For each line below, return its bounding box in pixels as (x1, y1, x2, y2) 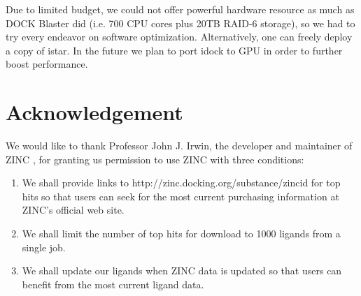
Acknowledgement (6, 98, 183, 126)
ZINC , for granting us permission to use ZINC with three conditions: (6, 151, 304, 166)
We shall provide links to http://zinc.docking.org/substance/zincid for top (22, 175, 341, 190)
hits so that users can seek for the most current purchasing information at (22, 188, 339, 203)
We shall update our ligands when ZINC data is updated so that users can (22, 263, 342, 278)
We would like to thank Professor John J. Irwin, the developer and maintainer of (6, 138, 353, 153)
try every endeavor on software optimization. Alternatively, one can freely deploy (6, 29, 353, 44)
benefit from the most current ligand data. (22, 276, 204, 291)
